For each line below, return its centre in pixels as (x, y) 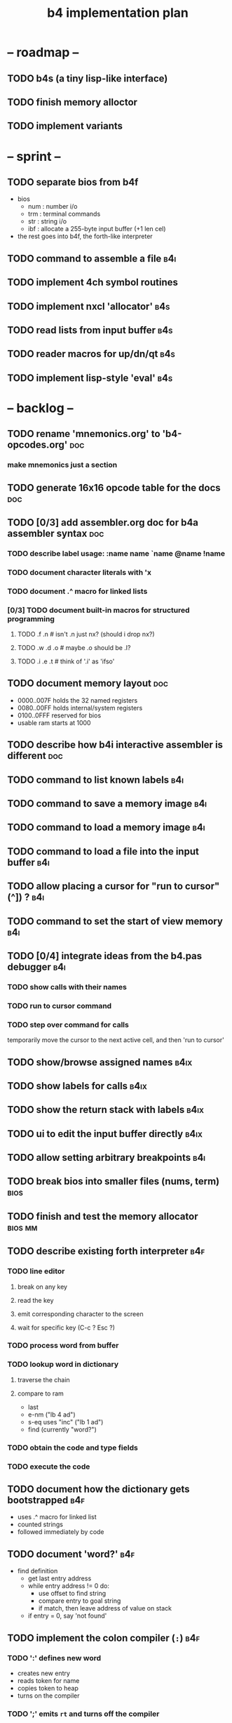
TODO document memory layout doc (88, 683)
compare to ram (41, 1393)
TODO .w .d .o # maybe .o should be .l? (74, 648)
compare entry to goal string (80, 1601)
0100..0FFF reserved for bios (59, 715)
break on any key (42, 1287)
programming (31, 618)
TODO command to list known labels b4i (96, 780)
